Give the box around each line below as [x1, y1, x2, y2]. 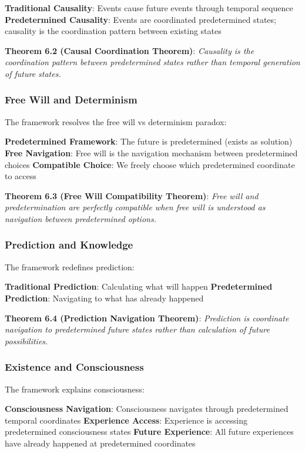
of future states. [5, 67, 61, 79]
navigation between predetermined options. [5, 212, 156, 224]
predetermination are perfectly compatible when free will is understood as [5, 201, 266, 213]
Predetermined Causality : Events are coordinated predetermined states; [5, 13, 276, 25]
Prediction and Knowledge [5, 237, 133, 252]
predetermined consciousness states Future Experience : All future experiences [5, 425, 294, 438]
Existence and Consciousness [5, 360, 144, 374]
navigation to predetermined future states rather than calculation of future [5, 323, 270, 335]
